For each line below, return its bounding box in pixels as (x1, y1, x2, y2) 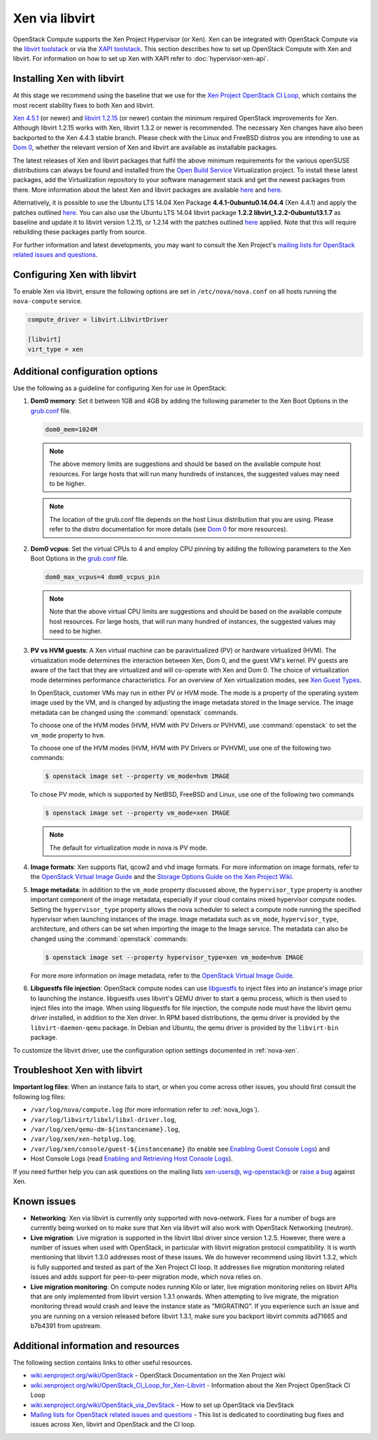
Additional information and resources (13, 1340, 180, 1352)
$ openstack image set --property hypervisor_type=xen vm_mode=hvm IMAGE (45, 953, 304, 961)
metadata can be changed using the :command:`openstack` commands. (30, 708, 238, 716)
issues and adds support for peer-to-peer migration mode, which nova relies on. (30, 1273, 262, 1281)
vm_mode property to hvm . (30, 731, 105, 739)
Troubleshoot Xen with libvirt (13, 1065, 143, 1076)
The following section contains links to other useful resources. (13, 1359, 192, 1367)
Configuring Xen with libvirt (13, 268, 136, 280)
